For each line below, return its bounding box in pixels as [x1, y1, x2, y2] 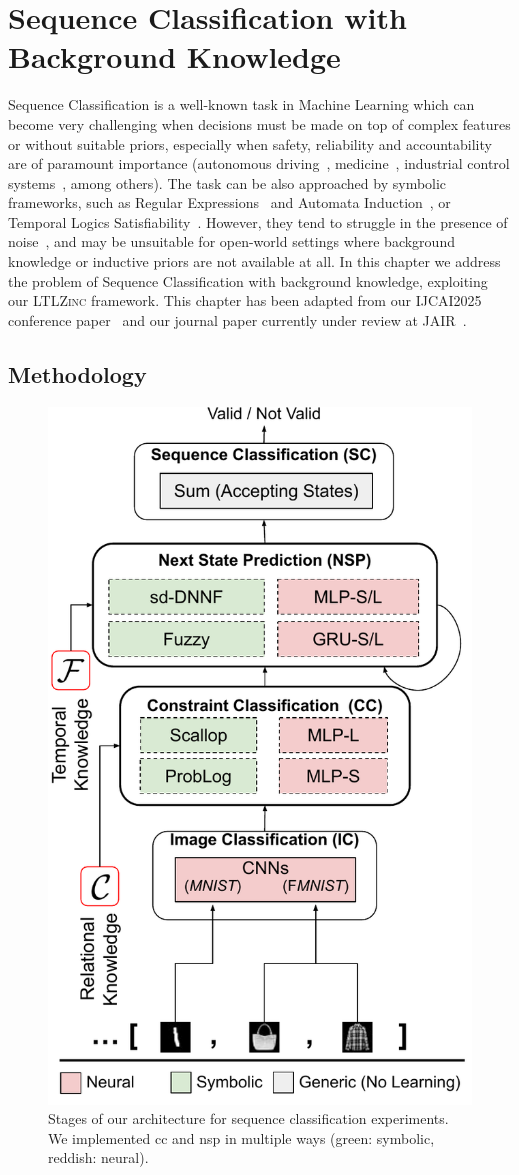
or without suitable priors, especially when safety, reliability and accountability [8, 133, 492, 154]
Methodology [8, 358, 147, 389]
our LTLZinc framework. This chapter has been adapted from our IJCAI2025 [8, 290, 482, 311]
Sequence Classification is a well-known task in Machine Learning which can [8, 94, 475, 115]
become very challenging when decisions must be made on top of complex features [8, 113, 511, 134]
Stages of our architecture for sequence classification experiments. [48, 1108, 449, 1129]
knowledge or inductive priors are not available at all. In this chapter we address [8, 251, 501, 272]
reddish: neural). [48, 1147, 149, 1168]
